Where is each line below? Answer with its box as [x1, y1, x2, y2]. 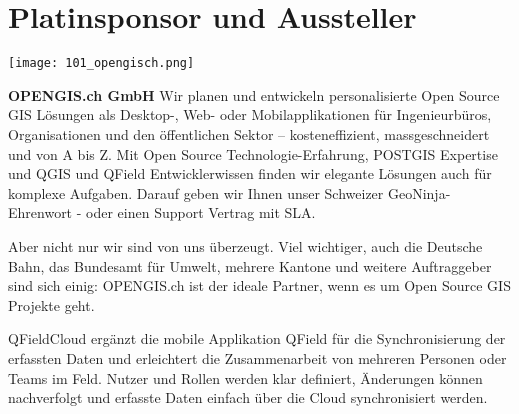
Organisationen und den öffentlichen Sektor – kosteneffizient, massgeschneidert [8, 123, 490, 144]
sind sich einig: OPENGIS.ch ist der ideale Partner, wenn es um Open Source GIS [8, 275, 511, 296]
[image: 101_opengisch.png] [8, 56, 195, 71]
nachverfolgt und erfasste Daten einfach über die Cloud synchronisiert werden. [8, 387, 488, 408]
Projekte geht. [8, 294, 95, 315]
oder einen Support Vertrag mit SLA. [86, 202, 316, 223]
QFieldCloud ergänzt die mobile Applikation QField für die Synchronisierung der [8, 328, 506, 349]
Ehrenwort [8, 202, 73, 223]
